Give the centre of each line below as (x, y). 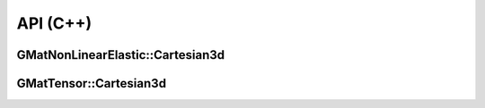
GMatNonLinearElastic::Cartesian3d (121, 55)
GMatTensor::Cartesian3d (91, 83)
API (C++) (54, 23)
